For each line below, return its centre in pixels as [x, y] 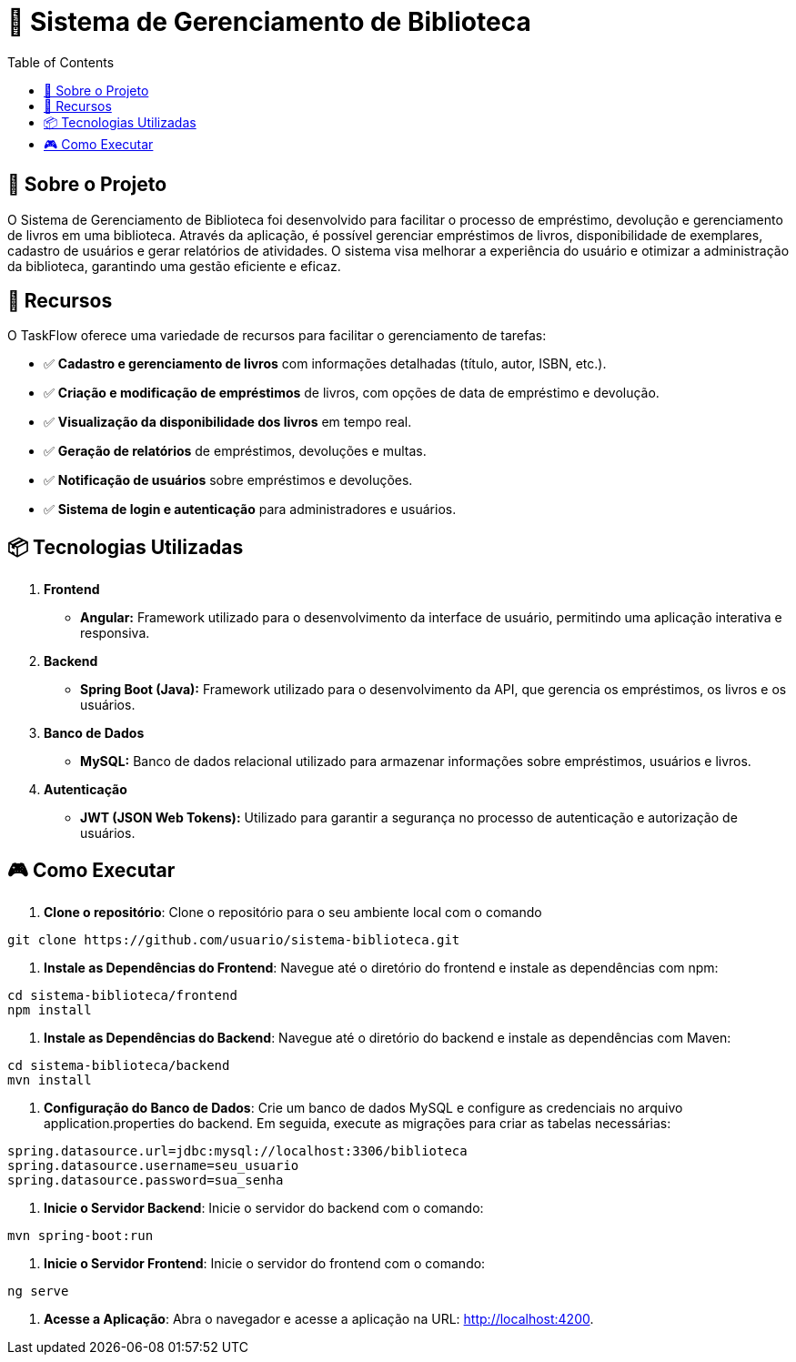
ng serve [38, 1291]
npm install [50, 1010]
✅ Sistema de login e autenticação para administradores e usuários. [250, 509]
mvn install [50, 1080]
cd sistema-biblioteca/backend [119, 1066]
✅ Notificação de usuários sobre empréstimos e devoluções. [228, 480]
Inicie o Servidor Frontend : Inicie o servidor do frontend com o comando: [265, 1264]
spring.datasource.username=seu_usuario [153, 1166]
